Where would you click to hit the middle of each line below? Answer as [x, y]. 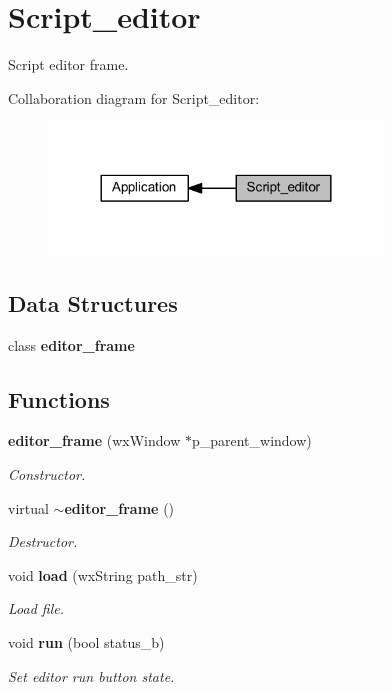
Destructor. [43, 541]
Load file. [36, 608]
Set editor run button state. [91, 675]
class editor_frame [71, 344]
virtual [28, 507]
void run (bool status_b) [86, 641]
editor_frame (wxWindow [94, 440]
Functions [59, 398]
